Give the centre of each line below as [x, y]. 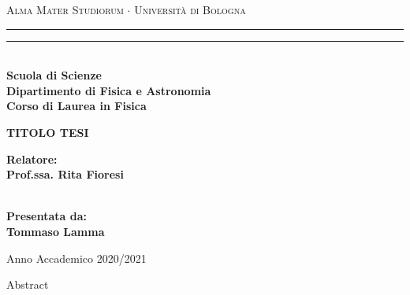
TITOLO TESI [48, 132]
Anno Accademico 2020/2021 [76, 258]
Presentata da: [47, 216]
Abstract [28, 284]
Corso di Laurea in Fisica [76, 106]
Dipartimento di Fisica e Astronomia [109, 90]
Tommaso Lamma [56, 231]
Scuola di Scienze [54, 75]
